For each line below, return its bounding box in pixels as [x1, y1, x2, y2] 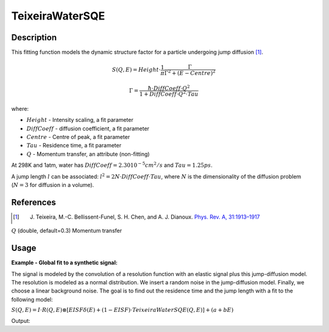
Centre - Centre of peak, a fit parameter [26, 133, 130, 140]
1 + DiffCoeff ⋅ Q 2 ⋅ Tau [139, 90, 199, 97]
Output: [11, 317, 30, 324]
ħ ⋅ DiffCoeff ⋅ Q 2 [147, 83, 190, 91]
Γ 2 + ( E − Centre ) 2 [164, 69, 216, 76]
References [11, 197, 56, 207]
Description [11, 32, 57, 43]
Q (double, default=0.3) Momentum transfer [11, 227, 122, 235]
